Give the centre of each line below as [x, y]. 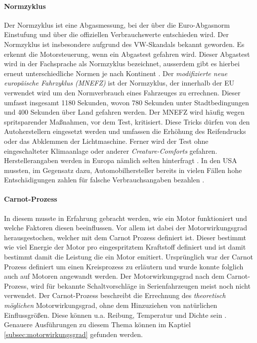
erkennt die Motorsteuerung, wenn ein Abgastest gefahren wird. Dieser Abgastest [127, 54]
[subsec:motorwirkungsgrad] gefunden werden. [73, 334]
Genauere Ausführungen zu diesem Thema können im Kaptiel [97, 324]
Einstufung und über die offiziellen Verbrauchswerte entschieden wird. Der [116, 34]
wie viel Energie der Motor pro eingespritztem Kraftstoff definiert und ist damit [125, 247]
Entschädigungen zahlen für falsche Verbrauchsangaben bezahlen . [104, 180]
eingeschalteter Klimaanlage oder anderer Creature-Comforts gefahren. [111, 150]
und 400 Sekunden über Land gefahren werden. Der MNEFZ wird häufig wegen [124, 112]
